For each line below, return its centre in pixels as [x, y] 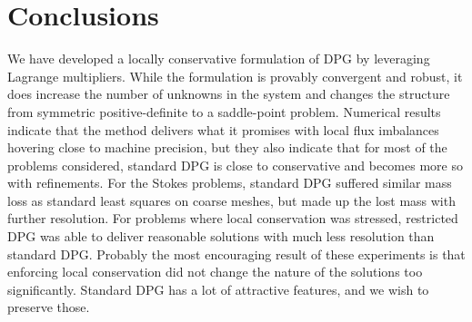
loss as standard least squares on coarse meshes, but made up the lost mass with [231, 200]
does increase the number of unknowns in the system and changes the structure [229, 94]
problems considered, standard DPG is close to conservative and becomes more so [235, 165]
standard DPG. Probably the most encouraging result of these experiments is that [236, 254]
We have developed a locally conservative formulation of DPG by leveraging [219, 59]
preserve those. [49, 307]
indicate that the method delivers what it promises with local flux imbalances [223, 129]
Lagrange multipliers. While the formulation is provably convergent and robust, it [235, 76]
